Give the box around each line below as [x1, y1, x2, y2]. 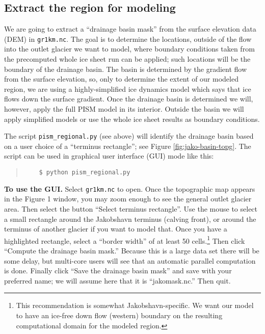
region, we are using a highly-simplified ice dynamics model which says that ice [4, 83, 251, 94]
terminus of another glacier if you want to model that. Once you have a [4, 223, 227, 234]
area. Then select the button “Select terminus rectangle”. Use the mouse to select [4, 203, 258, 214]
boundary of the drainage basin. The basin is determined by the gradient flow [4, 63, 247, 74]
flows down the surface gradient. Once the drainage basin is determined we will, [4, 93, 253, 104]
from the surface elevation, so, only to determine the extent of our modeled [4, 73, 238, 84]
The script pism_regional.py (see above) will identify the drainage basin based [4, 131, 254, 141]
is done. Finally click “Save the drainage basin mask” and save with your [4, 265, 232, 276]
